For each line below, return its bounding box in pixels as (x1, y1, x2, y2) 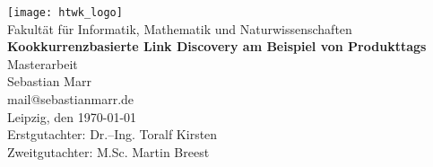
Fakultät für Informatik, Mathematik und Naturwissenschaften (7, 19, 352, 38)
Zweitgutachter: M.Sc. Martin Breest (7, 142, 210, 161)
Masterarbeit (7, 54, 78, 73)
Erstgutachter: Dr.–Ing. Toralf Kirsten (7, 125, 218, 144)
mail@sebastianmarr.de (7, 90, 134, 109)
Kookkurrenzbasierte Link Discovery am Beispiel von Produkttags (7, 37, 427, 56)
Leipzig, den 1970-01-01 (7, 107, 137, 126)
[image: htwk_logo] (7, 6, 123, 19)
